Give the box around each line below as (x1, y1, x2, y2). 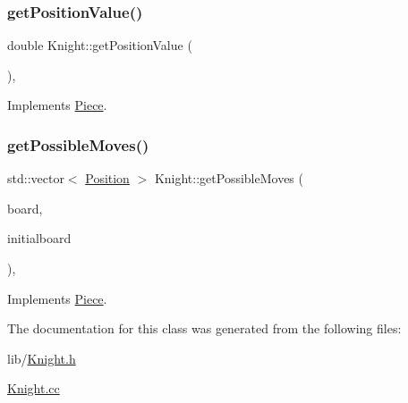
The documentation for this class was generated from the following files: (7, 319, 402, 338)
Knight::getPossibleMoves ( (154, 169, 303, 188)
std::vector (7, 169, 64, 188)
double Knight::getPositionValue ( (7, 36, 192, 55)
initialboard (7, 229, 72, 248)
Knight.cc (7, 379, 60, 398)
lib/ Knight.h (7, 348, 76, 367)
